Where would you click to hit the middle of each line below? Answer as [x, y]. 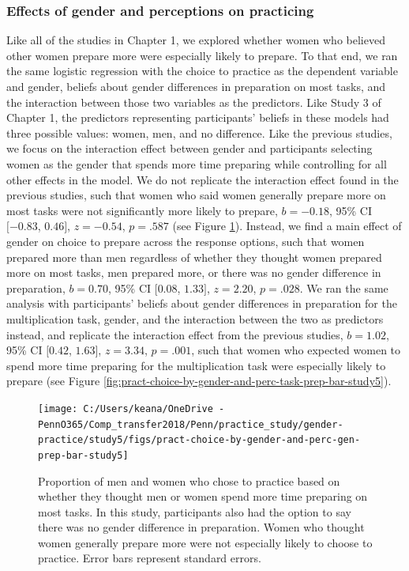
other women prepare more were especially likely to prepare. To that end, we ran [202, 55]
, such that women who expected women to [296, 350]
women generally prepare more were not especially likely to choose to [205, 542]
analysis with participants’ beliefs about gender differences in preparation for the [202, 303]
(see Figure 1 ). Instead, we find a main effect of [287, 226]
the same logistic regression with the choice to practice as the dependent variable [202, 71]
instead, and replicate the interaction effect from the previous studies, [175, 334]
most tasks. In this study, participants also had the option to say [195, 511]
